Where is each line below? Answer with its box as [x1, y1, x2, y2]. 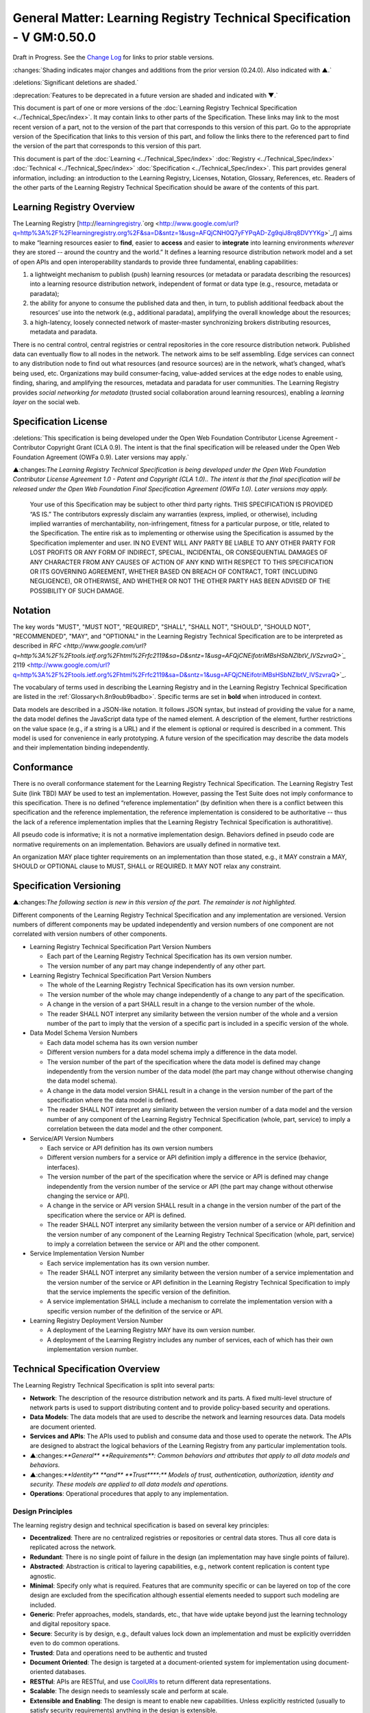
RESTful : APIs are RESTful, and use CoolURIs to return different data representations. [29, 1677, 271, 1686]
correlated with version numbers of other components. [12, 930, 167, 938]
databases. [55, 1668, 87, 1676]
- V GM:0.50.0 [12, 29, 96, 45]
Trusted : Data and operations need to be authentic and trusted [29, 1649, 208, 1657]
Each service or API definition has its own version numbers [47, 1144, 214, 1153]
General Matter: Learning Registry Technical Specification [12, 10, 351, 25]
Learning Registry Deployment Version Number [29, 1316, 164, 1325]
